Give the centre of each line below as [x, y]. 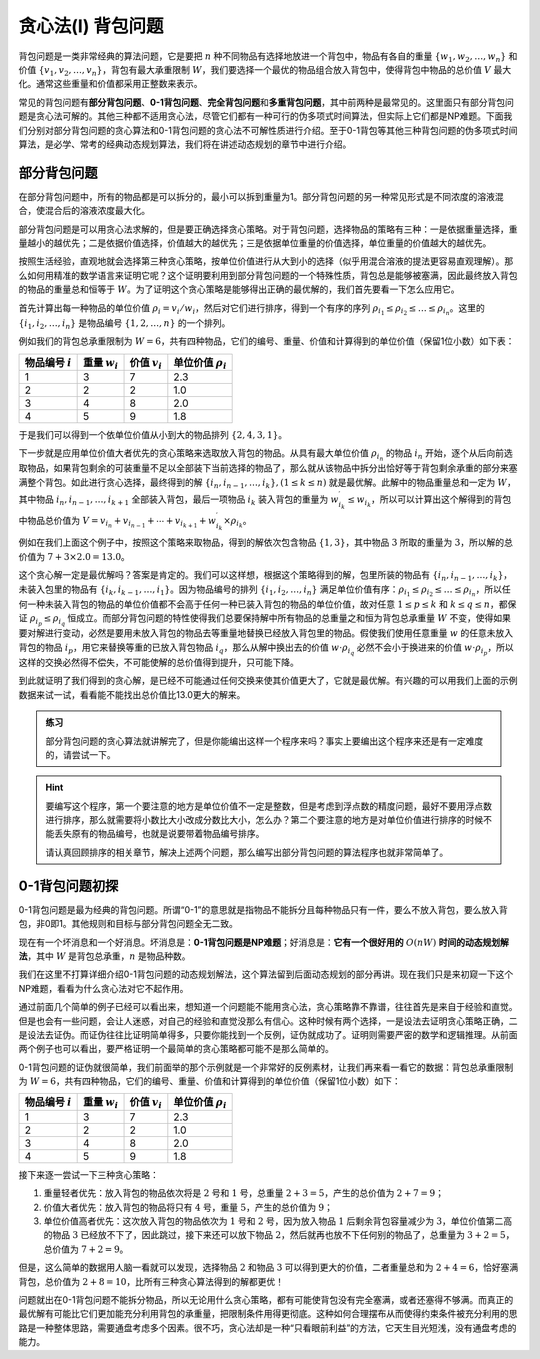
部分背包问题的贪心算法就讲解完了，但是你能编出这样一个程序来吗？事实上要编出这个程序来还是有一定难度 [264, 741]
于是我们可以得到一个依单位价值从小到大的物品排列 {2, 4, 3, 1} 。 [153, 434]
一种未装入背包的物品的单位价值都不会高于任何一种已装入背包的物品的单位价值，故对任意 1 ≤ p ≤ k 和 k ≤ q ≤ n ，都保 [271, 604]
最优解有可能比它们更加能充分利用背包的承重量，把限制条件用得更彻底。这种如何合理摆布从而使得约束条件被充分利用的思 [268, 1314]
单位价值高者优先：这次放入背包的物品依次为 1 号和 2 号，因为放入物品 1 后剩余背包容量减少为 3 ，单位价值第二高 [278, 1221]
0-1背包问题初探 [68, 885]
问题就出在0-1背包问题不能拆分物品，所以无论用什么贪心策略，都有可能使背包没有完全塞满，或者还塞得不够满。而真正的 [266, 1299]
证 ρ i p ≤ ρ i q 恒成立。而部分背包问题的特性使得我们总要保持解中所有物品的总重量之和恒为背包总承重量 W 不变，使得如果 [265, 620]
